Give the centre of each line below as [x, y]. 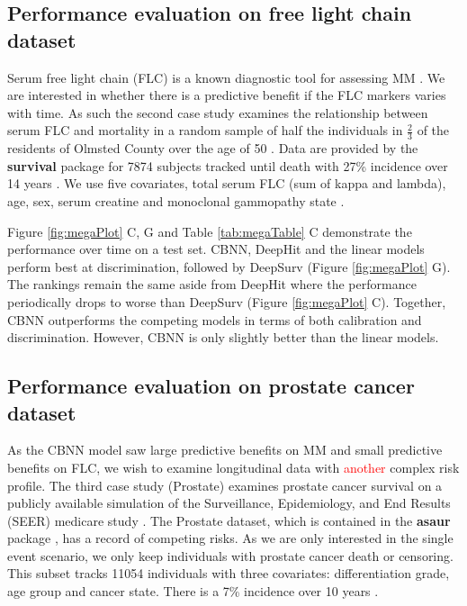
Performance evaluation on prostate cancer [211, 386]
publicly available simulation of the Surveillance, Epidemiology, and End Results [229, 503]
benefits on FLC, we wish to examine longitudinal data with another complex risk [233, 467]
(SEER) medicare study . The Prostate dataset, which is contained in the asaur [229, 520]
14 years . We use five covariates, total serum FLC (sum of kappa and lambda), [227, 183]
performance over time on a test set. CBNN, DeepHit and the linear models [216, 249]
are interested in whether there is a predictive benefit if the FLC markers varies [227, 95]
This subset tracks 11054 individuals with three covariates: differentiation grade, [229, 573]
